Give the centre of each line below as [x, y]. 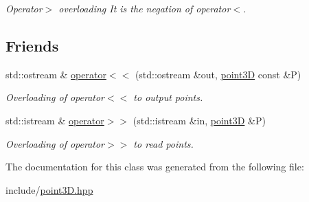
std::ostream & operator [56, 74]
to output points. [168, 97]
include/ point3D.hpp [49, 189]
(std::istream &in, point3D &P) [199, 120]
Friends [32, 45]
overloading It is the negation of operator [145, 8]
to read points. [163, 143]
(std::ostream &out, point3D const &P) [218, 74]
